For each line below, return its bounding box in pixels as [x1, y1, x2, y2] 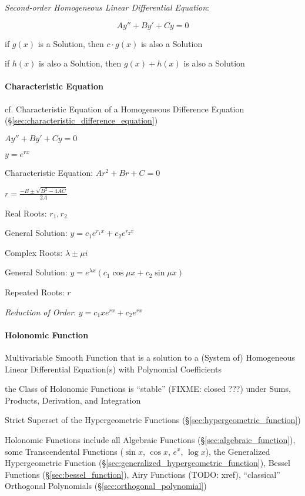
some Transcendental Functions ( [5, 445, 123, 457]
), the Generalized [205, 445, 270, 457]
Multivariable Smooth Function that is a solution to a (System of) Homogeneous [5, 351, 296, 363]
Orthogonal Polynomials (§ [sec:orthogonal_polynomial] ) [5, 480, 207, 492]
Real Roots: [5, 207, 47, 219]
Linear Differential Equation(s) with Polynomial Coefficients [5, 362, 222, 375]
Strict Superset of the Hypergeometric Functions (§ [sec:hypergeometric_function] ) [5, 414, 301, 426]
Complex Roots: [5, 246, 63, 258]
